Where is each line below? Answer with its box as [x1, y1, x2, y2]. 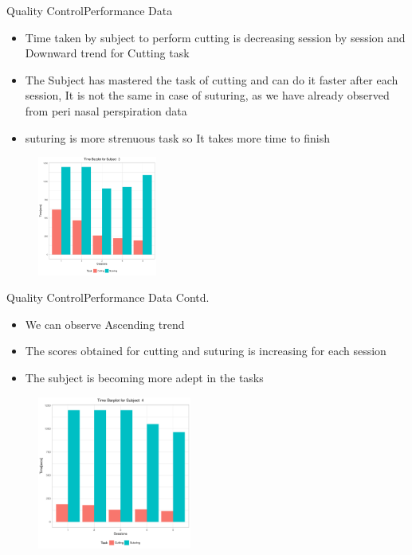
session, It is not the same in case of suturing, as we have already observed [25, 87, 390, 104]
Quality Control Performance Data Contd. [6, 289, 210, 306]
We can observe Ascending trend [25, 315, 185, 332]
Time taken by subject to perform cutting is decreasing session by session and [25, 29, 406, 45]
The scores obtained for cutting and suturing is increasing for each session [25, 342, 386, 359]
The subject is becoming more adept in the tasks [25, 369, 264, 385]
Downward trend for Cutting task [25, 45, 190, 61]
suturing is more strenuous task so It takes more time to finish [25, 129, 331, 146]
